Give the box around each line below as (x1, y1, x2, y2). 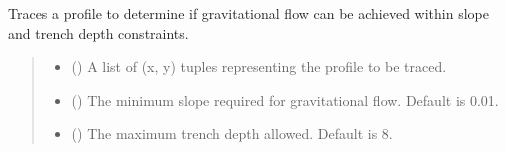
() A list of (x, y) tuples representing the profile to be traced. (71, 56, 447, 77)
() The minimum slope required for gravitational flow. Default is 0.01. (71, 89, 499, 110)
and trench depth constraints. (8, 22, 189, 43)
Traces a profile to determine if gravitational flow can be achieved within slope (8, 3, 489, 23)
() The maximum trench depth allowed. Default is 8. (71, 123, 393, 144)
